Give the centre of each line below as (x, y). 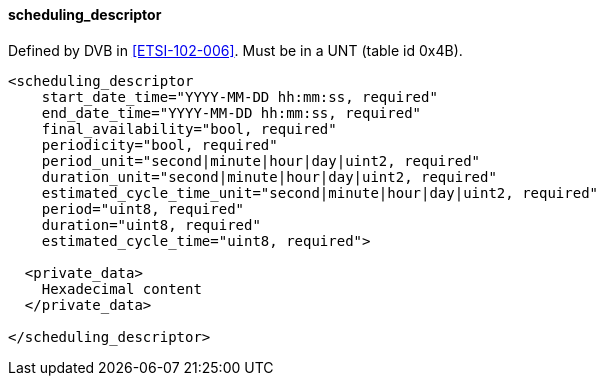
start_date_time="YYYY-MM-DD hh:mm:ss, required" (239, 96)
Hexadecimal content (121, 288)
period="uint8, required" (143, 208)
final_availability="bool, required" (189, 128)
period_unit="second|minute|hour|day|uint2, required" (261, 160)
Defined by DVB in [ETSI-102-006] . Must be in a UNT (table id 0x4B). (235, 50)
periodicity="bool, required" (159, 144)
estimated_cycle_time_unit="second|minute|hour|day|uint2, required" (320, 192)
